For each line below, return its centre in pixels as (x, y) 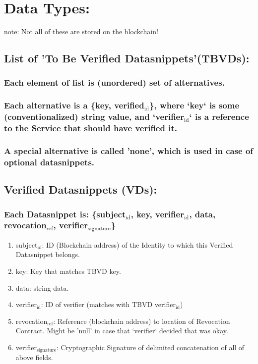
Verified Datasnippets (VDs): (81, 189)
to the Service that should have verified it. (91, 128)
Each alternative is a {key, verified (74, 105)
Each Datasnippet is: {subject (65, 214)
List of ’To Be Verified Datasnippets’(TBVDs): (127, 58)
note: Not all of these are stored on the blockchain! (81, 31)
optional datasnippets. (49, 162)
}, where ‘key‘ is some (194, 105)
